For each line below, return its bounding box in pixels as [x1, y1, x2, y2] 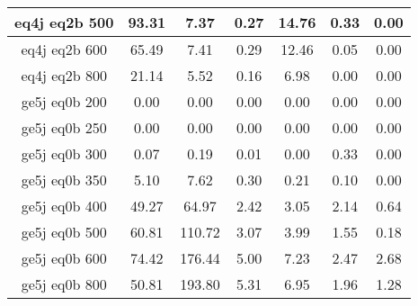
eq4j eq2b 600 [21, 39, 107, 59]
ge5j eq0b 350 [21, 169, 107, 190]
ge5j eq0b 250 [21, 117, 107, 138]
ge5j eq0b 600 [21, 247, 107, 268]
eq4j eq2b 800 [21, 65, 107, 85]
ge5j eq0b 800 [21, 274, 107, 294]
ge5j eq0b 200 [21, 91, 107, 112]
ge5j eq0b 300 [21, 143, 107, 164]
